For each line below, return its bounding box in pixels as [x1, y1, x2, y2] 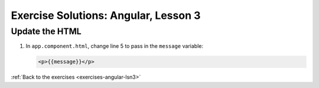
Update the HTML [11, 26, 82, 37]
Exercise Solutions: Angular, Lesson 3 [11, 9, 201, 22]
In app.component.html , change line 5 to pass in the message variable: [25, 43, 204, 50]
